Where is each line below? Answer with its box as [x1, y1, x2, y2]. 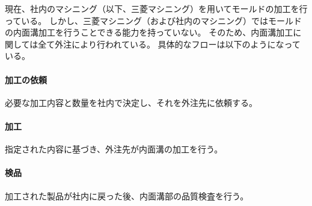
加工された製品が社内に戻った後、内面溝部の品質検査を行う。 [5, 189, 249, 202]
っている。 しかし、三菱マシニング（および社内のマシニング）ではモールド [5, 14, 302, 27]
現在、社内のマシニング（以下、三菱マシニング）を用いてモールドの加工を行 [5, 2, 308, 14]
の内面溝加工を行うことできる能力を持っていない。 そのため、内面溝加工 [5, 26, 293, 39]
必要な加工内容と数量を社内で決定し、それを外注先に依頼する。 [5, 96, 257, 108]
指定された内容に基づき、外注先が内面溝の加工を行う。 [5, 143, 223, 155]
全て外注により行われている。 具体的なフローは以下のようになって [38, 37, 301, 50]
